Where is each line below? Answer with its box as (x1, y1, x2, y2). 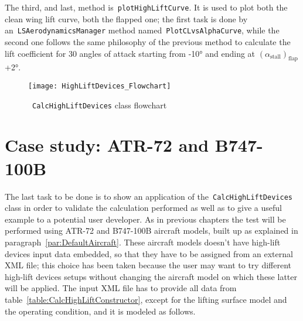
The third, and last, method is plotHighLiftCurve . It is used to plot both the (5, 1, 288, 13)
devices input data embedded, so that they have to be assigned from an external (5, 247, 293, 259)
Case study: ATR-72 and (5, 133, 209, 157)
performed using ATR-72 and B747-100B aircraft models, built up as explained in (5, 224, 298, 237)
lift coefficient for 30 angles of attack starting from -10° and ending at (5, 47, 256, 59)
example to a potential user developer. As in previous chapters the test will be (5, 213, 286, 225)
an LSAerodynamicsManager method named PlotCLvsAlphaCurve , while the (5, 24, 280, 36)
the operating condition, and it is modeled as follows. (5, 305, 196, 317)
